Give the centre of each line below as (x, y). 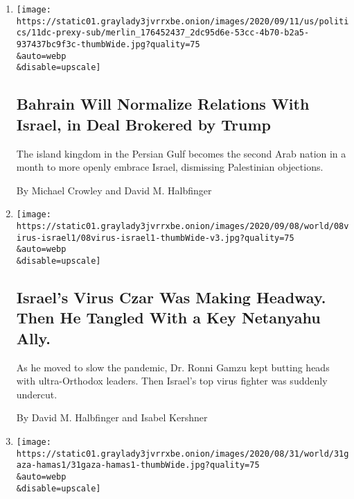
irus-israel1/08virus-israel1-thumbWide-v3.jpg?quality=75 (155, 238)
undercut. (37, 394)
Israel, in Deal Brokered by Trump (143, 124)
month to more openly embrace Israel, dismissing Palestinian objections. (170, 167)
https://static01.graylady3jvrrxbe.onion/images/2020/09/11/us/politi (183, 21)
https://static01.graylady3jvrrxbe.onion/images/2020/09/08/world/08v (183, 226)
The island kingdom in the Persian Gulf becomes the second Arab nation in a (181, 153)
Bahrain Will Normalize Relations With (163, 104)
